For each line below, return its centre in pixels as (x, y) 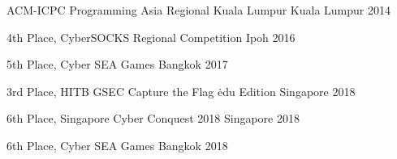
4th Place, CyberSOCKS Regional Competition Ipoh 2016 (151, 37)
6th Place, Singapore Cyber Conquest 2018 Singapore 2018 (153, 118)
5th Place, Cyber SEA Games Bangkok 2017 (117, 64)
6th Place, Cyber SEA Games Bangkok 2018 (117, 145)
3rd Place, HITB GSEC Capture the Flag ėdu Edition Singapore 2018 (181, 91)
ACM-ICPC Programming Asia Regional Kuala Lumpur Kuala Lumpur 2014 (198, 10)
